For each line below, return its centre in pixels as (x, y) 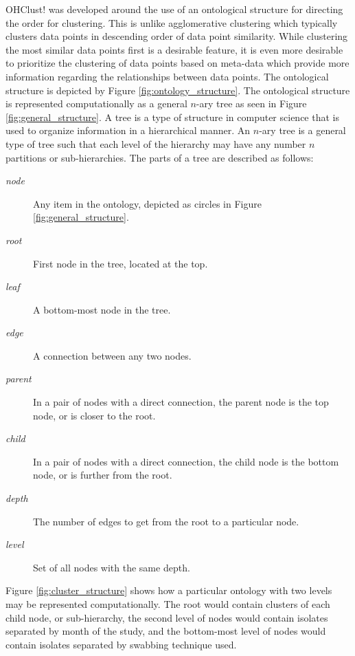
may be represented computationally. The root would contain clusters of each (168, 604)
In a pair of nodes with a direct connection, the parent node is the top (181, 402)
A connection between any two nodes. (112, 355)
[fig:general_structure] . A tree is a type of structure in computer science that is (172, 117)
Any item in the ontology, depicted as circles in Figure (147, 203)
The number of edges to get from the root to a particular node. (166, 521)
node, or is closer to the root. (94, 415)
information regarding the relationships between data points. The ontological (167, 76)
